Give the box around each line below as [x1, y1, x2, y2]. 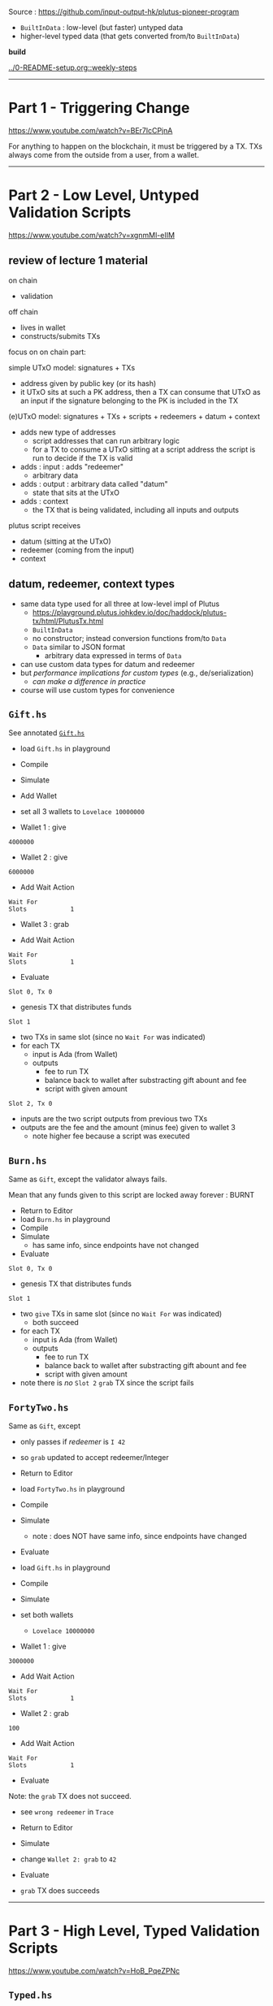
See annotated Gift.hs [8, 728, 85, 738]
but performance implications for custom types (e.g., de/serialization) [19, 668, 254, 678]
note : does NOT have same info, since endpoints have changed [32, 1531, 247, 1540]
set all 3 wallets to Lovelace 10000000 [19, 807, 145, 817]
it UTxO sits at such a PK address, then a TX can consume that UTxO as [19, 387, 262, 396]
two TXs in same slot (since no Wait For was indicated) [19, 1032, 206, 1042]
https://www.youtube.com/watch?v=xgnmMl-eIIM [8, 230, 175, 240]
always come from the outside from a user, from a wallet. [8, 149, 199, 159]
